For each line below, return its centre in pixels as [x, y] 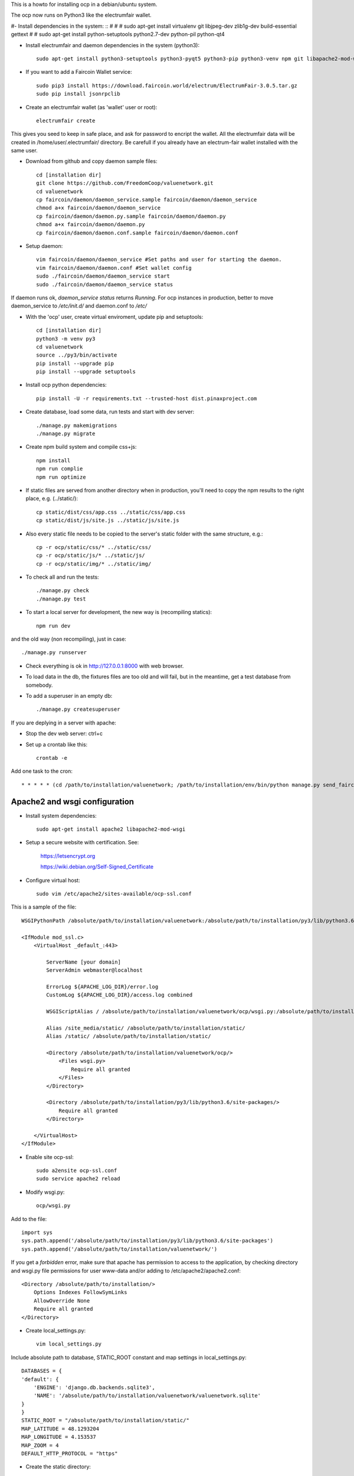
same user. [24, 151]
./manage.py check [63, 591]
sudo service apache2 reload [78, 1179]
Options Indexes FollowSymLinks [80, 1292]
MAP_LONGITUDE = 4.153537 [59, 1437]
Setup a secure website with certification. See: [82, 843]
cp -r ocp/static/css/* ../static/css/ [94, 547]
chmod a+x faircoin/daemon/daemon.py [91, 225]
